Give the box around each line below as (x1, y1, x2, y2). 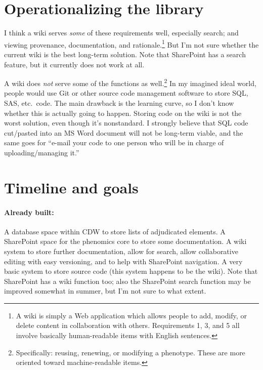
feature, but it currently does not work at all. (4, 59, 145, 69)
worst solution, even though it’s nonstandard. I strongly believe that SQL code (4, 117, 248, 128)
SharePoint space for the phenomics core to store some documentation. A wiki (4, 236, 247, 246)
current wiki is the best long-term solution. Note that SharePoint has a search (4, 49, 246, 59)
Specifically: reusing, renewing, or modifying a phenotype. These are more (16, 347, 245, 357)
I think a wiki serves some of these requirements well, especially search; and (4, 27, 239, 38)
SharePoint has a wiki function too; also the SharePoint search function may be (4, 275, 251, 286)
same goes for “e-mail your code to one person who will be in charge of (4, 137, 224, 148)
